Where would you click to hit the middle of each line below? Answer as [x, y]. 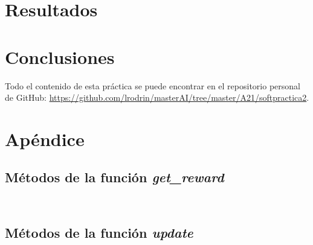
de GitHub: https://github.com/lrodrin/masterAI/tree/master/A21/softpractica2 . [157, 97]
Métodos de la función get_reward [115, 177]
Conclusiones [60, 56]
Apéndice [45, 138]
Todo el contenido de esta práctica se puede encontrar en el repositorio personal [153, 85]
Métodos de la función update [99, 232]
